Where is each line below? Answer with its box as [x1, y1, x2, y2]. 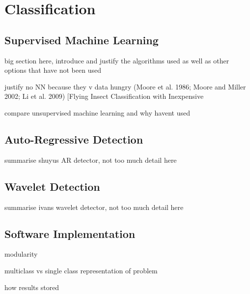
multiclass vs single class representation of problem [4, 265, 158, 275]
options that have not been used [4, 65, 101, 75]
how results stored [4, 282, 59, 292]
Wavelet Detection [4, 178, 100, 194]
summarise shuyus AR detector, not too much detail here [4, 154, 177, 165]
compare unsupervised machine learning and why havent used [4, 107, 190, 118]
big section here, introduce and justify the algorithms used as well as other [4, 55, 229, 65]
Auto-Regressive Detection [4, 131, 143, 147]
